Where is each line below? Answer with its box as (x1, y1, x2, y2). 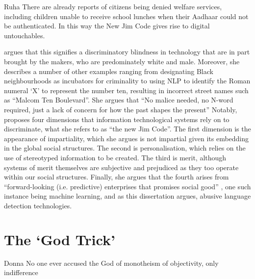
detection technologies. (4, 200, 72, 210)
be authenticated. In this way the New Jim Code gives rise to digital (4, 21, 210, 31)
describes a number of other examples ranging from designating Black (4, 66, 213, 76)
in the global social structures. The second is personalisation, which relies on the (4, 143, 246, 153)
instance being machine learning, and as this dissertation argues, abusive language (4, 191, 251, 201)
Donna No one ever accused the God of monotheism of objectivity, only (4, 257, 219, 268)
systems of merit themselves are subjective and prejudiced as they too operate (4, 162, 239, 172)
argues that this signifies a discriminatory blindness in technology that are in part (4, 47, 250, 57)
